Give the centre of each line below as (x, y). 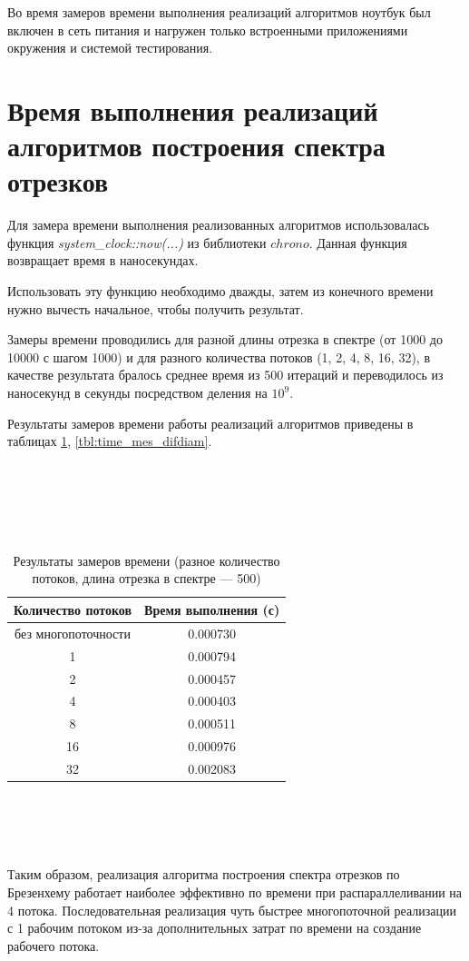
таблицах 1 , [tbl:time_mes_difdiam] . (110, 441)
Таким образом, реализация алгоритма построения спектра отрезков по (204, 874)
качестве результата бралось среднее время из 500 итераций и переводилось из (225, 375)
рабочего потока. (54, 945)
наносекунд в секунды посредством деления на (137, 393)
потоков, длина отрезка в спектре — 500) (147, 578)
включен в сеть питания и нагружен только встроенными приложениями (208, 30)
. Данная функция (358, 242)
